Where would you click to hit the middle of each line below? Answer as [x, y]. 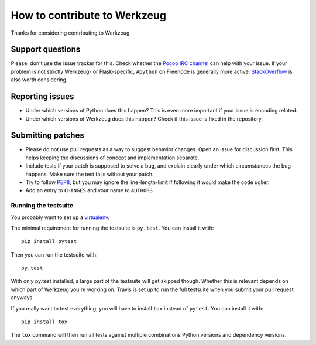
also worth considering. [39, 80]
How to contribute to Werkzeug [89, 15]
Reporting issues [42, 97]
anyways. [23, 298]
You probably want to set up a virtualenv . [60, 217]
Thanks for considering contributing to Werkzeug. [71, 33]
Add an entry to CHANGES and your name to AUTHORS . [90, 190]
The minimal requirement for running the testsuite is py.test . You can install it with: [112, 228]
